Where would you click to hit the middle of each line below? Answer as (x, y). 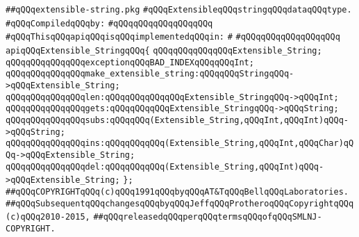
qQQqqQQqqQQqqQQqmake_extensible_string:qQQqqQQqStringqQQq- (150, 74)
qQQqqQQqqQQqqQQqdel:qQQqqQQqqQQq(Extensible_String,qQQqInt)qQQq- (165, 166)
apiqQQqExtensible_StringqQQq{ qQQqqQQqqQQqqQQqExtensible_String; (164, 50)
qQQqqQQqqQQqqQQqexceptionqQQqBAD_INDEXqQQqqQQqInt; (130, 62)
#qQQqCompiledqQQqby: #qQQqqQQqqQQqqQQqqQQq (109, 23)
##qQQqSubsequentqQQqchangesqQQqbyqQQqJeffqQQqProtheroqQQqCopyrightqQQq (180, 203)
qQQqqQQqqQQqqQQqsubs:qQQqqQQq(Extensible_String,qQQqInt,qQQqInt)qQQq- (177, 120)
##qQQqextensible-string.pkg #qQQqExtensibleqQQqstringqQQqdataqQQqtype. (179, 10)
